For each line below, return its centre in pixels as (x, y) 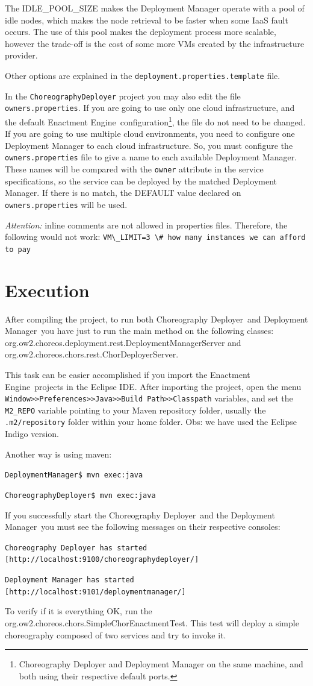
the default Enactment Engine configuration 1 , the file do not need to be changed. (155, 121)
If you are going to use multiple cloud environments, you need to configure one (150, 134)
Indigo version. (32, 434)
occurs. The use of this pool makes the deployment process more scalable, (141, 32)
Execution (47, 290)
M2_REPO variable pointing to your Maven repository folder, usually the (135, 410)
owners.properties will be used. (66, 204)
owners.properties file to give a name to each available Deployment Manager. (151, 157)
